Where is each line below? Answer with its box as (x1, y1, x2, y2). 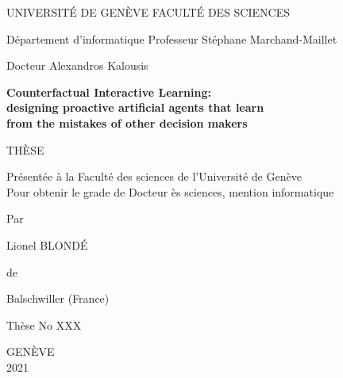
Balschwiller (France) (6, 290, 110, 307)
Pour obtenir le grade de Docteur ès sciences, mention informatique (6, 183, 334, 200)
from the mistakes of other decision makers (6, 114, 248, 131)
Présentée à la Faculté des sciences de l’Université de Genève (6, 168, 302, 185)
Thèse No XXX (6, 316, 82, 333)
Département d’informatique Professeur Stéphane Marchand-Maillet (6, 30, 337, 47)
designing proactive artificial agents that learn (6, 99, 264, 116)
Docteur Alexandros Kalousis (6, 57, 148, 74)
